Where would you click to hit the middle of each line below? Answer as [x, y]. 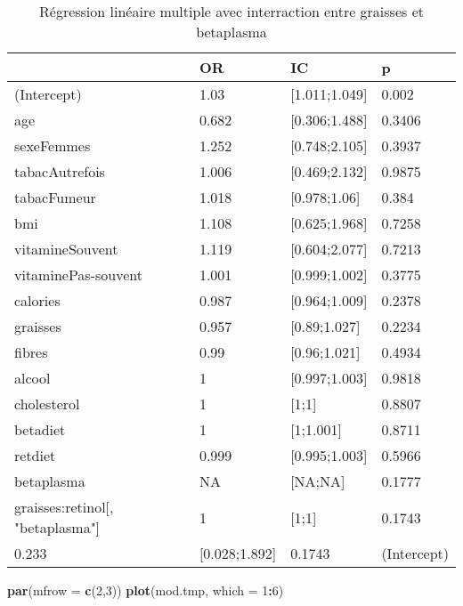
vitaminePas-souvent [78, 275]
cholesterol [47, 404]
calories [37, 300]
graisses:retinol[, [64, 507]
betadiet [40, 429]
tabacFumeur [55, 197]
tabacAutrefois [60, 171]
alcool [32, 378]
